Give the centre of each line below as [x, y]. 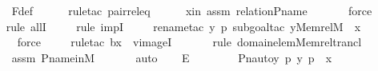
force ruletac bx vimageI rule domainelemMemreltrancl [189, 42]
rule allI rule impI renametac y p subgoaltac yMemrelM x [183, 26]
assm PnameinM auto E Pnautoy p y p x [172, 57]
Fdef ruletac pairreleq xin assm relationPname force [192, 10]
